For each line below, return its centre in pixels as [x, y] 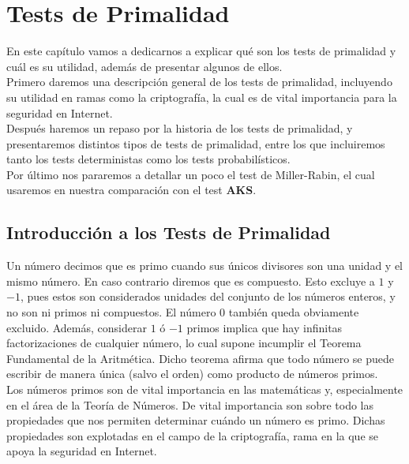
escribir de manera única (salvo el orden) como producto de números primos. [192, 374]
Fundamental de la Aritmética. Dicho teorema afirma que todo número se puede [200, 358]
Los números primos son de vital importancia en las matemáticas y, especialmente [205, 389]
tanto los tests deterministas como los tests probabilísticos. [148, 159]
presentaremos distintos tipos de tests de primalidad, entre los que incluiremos [196, 143]
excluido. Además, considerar [77, 327]
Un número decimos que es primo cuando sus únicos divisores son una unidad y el [204, 266]
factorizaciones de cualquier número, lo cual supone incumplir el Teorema [184, 343]
